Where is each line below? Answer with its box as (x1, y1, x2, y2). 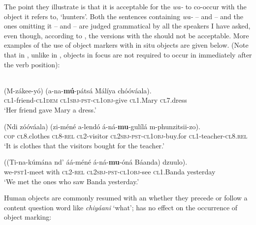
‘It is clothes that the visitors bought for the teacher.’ (4, 140, 164, 150)
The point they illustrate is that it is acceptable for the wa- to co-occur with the (4, 1, 247, 11)
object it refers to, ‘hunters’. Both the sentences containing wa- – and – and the (4, 11, 244, 21)
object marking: (4, 212, 52, 222)
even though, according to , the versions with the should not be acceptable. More (4, 30, 249, 40)
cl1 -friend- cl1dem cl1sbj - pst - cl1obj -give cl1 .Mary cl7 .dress (4, 95, 187, 105)
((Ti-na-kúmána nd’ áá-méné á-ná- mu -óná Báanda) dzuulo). (4, 157, 188, 167)
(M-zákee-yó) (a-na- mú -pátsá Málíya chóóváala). (4, 85, 152, 95)
